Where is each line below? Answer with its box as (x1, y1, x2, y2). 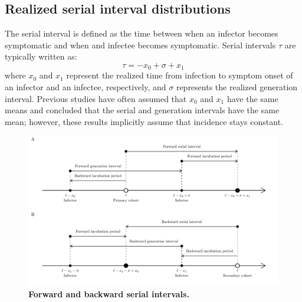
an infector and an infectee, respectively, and (5, 81, 166, 93)
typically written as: (5, 50, 77, 63)
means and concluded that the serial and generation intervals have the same (5, 104, 280, 116)
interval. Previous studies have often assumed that (5, 92, 187, 104)
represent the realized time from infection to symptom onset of (66, 69, 293, 81)
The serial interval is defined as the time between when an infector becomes (5, 27, 278, 40)
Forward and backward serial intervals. (28, 288, 189, 300)
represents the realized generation (176, 81, 298, 93)
